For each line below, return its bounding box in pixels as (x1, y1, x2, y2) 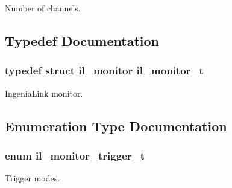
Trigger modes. (5, 172, 60, 184)
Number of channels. (5, 2, 81, 14)
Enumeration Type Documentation (5, 116, 227, 135)
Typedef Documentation (5, 31, 159, 50)
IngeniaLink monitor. (5, 86, 83, 99)
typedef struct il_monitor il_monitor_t (5, 63, 204, 78)
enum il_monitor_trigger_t (5, 147, 145, 163)
